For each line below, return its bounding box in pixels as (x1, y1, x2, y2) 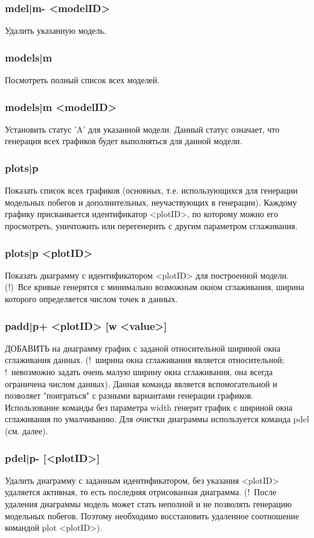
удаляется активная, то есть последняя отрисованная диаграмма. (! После (5, 486, 277, 498)
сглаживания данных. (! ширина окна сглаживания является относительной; (5, 353, 284, 366)
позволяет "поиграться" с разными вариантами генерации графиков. (5, 389, 254, 402)
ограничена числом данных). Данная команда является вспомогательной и (5, 377, 278, 390)
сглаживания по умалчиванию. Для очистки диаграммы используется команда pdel (5, 413, 309, 425)
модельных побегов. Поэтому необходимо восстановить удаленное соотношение (5, 509, 300, 522)
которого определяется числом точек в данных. (5, 293, 178, 305)
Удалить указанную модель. (5, 24, 106, 37)
